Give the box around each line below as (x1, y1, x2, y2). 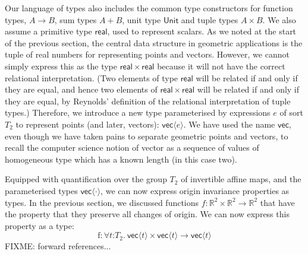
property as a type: (5, 219, 74, 231)
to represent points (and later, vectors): (15, 118, 159, 130)
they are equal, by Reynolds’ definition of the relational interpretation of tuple (5, 94, 291, 107)
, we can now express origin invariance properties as (100, 184, 290, 196)
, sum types (54, 13, 97, 26)
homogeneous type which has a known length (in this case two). (5, 153, 237, 165)
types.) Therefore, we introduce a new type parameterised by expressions (5, 106, 271, 119)
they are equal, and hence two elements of (5, 83, 158, 96)
